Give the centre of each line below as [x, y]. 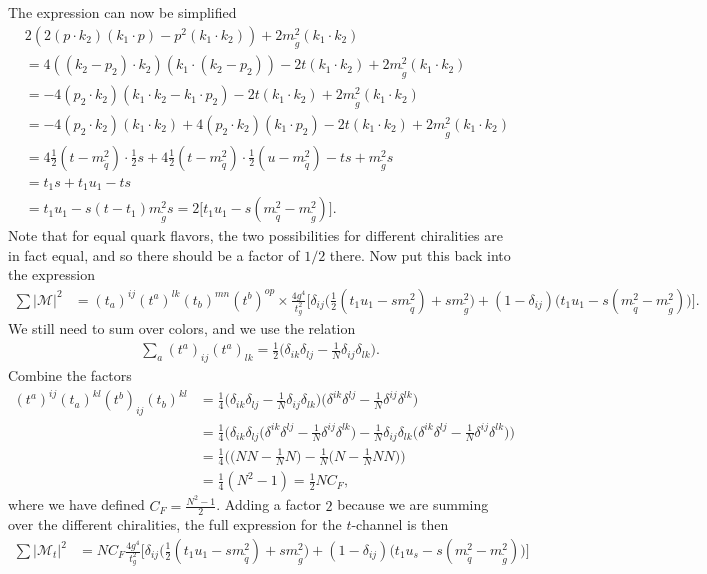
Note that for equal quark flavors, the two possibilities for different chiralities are [255, 235]
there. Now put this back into [420, 254]
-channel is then [400, 524]
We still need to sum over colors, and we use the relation [182, 328]
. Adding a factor [268, 504]
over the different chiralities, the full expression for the [175, 524]
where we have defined [76, 504]
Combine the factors [70, 375]
